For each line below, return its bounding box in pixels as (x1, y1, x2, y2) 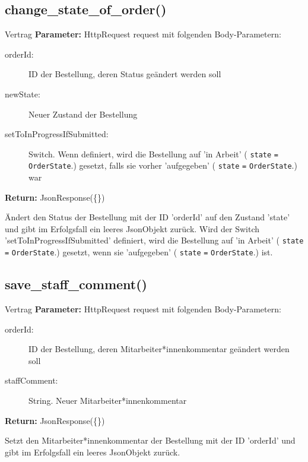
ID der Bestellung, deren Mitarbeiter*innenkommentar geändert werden (28, 343, 290, 355)
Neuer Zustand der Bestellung (28, 107, 138, 120)
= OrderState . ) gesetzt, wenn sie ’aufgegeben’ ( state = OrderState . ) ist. (5, 246, 273, 258)
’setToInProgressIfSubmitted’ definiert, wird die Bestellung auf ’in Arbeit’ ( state (5, 234, 304, 246)
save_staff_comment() (5, 275, 148, 293)
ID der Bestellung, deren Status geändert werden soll (28, 68, 221, 80)
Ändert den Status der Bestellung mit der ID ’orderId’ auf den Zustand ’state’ (5, 211, 290, 223)
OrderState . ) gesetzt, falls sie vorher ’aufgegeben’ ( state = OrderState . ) (28, 159, 297, 172)
